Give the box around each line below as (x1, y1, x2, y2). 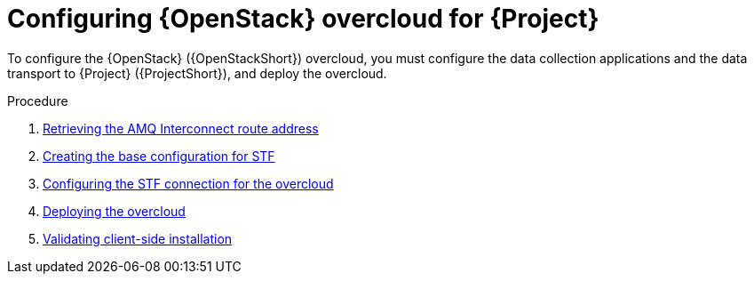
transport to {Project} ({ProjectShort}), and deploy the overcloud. (7, 65, 387, 81)
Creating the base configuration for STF (43, 148, 275, 164)
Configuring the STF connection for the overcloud (43, 175, 334, 191)
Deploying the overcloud (43, 203, 186, 219)
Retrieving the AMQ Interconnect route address (43, 120, 319, 136)
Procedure (7, 92, 68, 108)
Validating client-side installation (43, 230, 233, 246)
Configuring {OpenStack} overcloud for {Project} (7, 4, 599, 34)
